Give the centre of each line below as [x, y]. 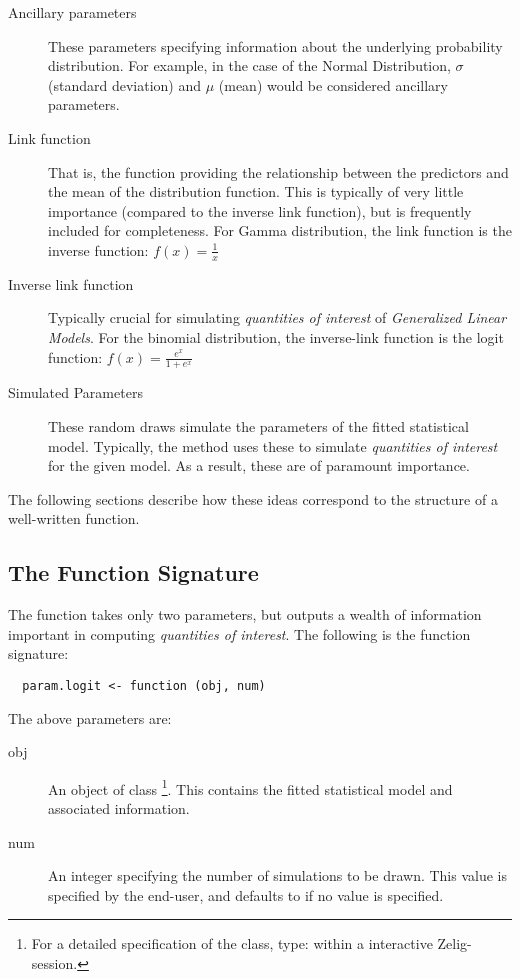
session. [54, 962]
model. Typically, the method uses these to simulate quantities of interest [273, 445]
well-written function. [74, 518]
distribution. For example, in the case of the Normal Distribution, [249, 65]
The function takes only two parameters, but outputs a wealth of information [245, 614]
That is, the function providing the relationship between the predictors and [278, 171]
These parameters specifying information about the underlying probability [275, 45]
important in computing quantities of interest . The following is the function [239, 633]
